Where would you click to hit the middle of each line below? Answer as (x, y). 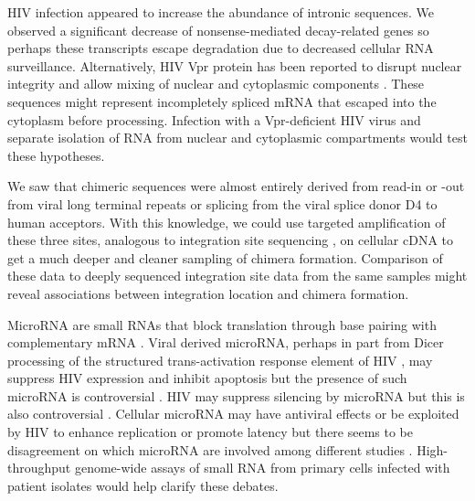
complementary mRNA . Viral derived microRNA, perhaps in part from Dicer (226, 342)
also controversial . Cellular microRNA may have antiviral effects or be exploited (233, 414)
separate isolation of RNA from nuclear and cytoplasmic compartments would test (237, 138)
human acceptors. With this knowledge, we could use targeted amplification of (227, 222)
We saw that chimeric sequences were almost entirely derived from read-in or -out (236, 186)
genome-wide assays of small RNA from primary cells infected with (262, 468)
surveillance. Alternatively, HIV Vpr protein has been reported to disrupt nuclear (235, 65)
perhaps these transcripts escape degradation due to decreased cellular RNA (221, 48)
